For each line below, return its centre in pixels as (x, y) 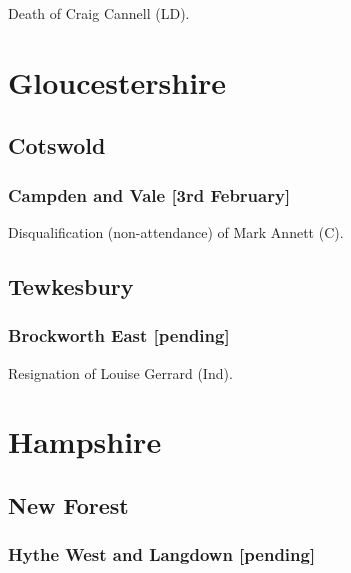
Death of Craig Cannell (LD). (99, 13)
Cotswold (57, 145)
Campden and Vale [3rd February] (149, 194)
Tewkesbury (71, 285)
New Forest (68, 504)
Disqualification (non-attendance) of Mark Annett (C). (176, 231)
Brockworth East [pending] (119, 335)
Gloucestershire (117, 81)
